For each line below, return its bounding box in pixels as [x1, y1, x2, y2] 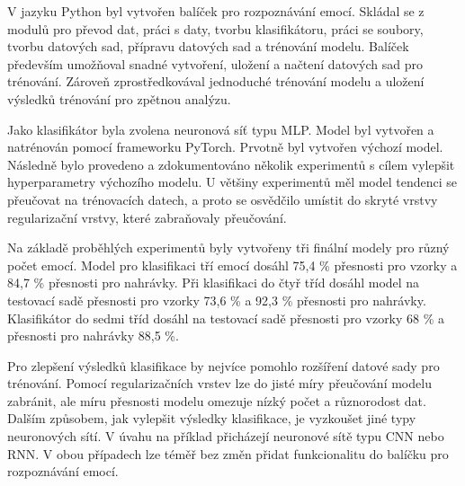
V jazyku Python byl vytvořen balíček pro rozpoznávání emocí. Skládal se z [7, 2, 425, 20]
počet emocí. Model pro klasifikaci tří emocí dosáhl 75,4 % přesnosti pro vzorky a [7, 255, 458, 274]
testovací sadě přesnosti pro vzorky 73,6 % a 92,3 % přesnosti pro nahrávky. [7, 290, 426, 309]
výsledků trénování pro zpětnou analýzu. [7, 89, 231, 108]
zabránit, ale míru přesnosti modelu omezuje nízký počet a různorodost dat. [7, 391, 426, 410]
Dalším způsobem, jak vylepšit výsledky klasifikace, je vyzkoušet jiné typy [7, 409, 416, 428]
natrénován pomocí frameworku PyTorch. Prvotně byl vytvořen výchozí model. [7, 137, 443, 156]
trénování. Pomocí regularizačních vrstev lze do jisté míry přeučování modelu [7, 374, 432, 393]
